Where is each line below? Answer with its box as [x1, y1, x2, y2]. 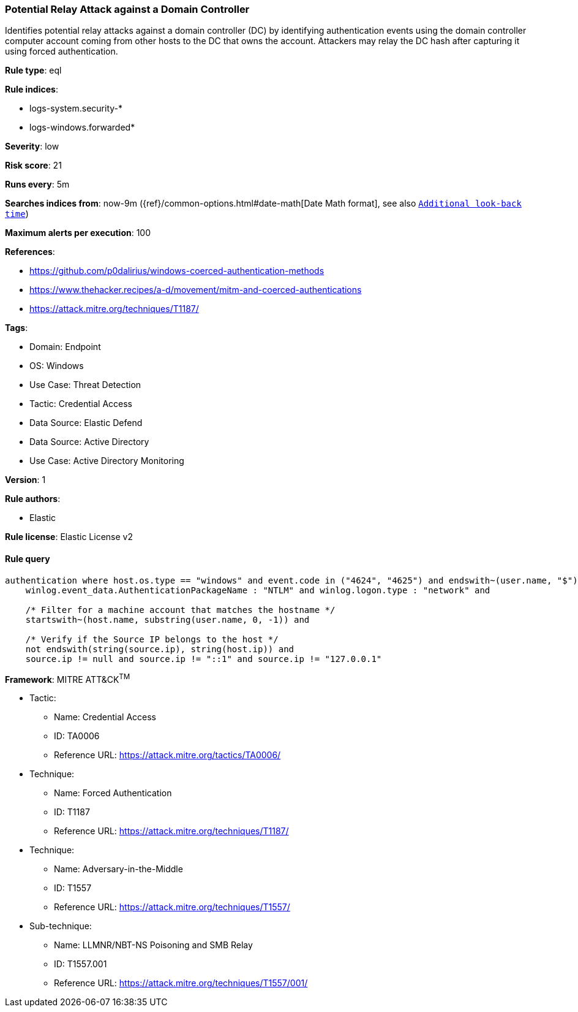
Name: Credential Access [54, 712, 156, 723]
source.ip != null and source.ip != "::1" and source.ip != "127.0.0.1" [25, 653, 382, 664]
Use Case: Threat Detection [29, 379, 141, 390]
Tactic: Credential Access [29, 398, 132, 409]
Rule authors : [5, 493, 61, 504]
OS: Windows [29, 360, 84, 371]
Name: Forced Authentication [54, 788, 172, 799]
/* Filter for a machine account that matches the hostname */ [25, 604, 336, 615]
